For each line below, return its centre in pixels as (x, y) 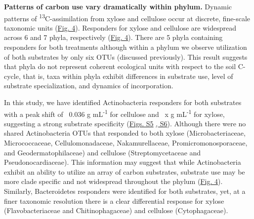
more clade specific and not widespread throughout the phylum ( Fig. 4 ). (113, 181)
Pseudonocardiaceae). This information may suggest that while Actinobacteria (123, 162)
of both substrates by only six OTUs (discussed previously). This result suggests (126, 56)
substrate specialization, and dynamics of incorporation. (89, 86)
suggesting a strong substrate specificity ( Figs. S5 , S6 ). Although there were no (125, 123)
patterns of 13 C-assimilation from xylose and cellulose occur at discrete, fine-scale (127, 17)
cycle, (12, 76)
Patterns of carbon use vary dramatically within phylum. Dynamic (118, 6)
